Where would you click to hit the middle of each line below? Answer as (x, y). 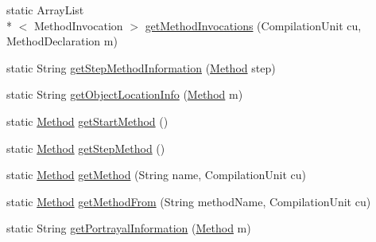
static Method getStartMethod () (87, 121)
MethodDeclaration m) (62, 41)
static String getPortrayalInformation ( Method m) (129, 228)
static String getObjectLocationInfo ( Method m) (125, 94)
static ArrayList (45, 10)
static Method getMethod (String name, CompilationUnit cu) (157, 175)
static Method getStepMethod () (86, 148)
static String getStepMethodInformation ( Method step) (141, 67)
